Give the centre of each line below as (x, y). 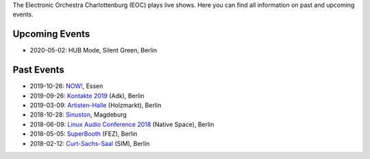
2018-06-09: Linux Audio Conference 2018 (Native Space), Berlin (122, 124)
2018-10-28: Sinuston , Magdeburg (78, 115)
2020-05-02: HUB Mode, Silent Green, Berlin (94, 50)
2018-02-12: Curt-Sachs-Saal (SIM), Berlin (90, 143)
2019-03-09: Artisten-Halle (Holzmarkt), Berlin (96, 105)
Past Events (38, 70)
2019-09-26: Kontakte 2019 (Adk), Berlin (87, 96)
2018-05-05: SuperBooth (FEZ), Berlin (84, 134)
